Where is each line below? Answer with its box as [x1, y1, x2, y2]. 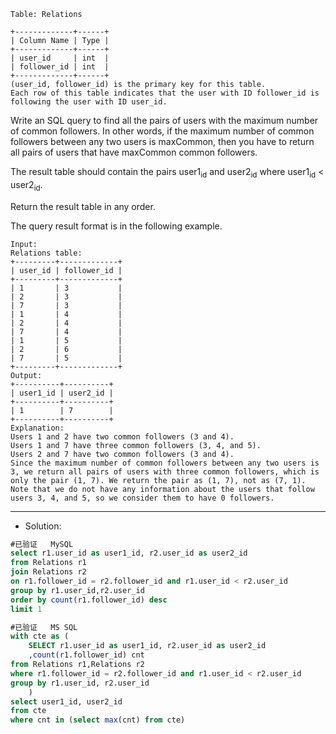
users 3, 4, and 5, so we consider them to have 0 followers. [10, 493, 275, 503]
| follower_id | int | [10, 62, 110, 72]
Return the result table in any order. [10, 200, 156, 212]
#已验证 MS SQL [10, 622, 78, 632]
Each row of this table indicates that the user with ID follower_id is [10, 88, 320, 98]
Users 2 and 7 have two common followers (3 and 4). [10, 449, 235, 459]
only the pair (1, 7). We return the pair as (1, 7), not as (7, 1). [10, 475, 307, 485]
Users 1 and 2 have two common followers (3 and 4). [10, 431, 235, 442]
